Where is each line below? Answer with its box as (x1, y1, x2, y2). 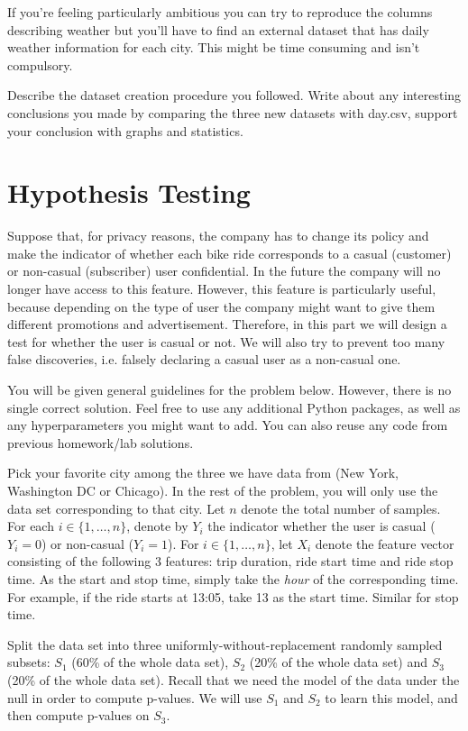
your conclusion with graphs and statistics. (7, 121, 243, 140)
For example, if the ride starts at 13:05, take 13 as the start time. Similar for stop (7, 587, 459, 606)
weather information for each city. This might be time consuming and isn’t (7, 38, 420, 57)
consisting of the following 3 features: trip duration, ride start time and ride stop (7, 552, 454, 571)
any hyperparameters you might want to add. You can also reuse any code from (7, 416, 448, 434)
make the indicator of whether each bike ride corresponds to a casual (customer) (7, 243, 452, 262)
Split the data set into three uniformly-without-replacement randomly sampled (7, 635, 443, 653)
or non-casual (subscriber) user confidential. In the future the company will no (7, 261, 441, 280)
